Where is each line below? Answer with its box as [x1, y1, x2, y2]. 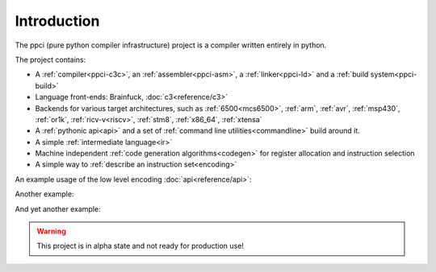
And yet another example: [15, 204, 101, 213]
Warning [36, 226, 66, 237]
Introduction [15, 12, 100, 30]
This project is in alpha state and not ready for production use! [36, 241, 244, 251]
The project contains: [15, 55, 86, 64]
